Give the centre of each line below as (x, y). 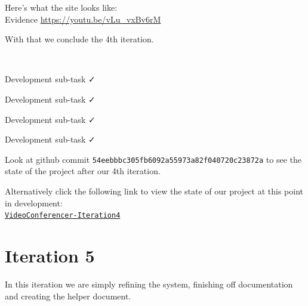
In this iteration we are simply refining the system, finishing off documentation (149, 284)
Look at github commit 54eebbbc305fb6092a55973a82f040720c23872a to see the (153, 159)
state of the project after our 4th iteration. (83, 171)
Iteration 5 (50, 256)
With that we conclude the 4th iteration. (79, 39)
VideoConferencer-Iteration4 (63, 216)
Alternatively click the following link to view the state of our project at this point (154, 191)
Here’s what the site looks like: (61, 7)
